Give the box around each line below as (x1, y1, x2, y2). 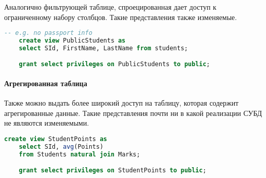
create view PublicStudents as (18, 37, 126, 45)
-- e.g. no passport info (4, 29, 92, 37)
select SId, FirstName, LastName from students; (18, 44, 188, 52)
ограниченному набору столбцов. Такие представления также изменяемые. (4, 11, 237, 22)
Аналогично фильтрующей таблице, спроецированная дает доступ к (4, 2, 217, 12)
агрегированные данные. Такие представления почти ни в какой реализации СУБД (4, 107, 262, 118)
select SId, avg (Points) (18, 143, 104, 150)
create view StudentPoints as (4, 135, 107, 143)
